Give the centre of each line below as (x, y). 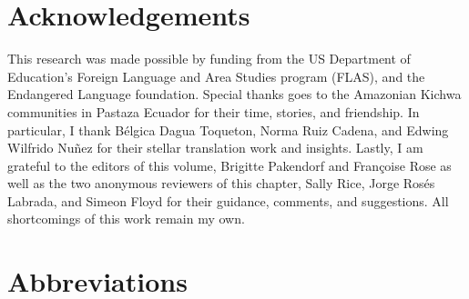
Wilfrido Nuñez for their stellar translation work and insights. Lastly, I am (215, 148)
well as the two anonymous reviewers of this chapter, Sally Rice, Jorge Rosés (221, 183)
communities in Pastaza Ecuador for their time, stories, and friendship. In (214, 111)
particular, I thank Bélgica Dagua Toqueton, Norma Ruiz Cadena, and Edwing (228, 130)
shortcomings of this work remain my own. (126, 219)
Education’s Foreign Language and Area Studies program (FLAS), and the (216, 76)
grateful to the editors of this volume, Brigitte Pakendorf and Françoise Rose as (229, 165)
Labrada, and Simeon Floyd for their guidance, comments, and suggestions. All (228, 200)
